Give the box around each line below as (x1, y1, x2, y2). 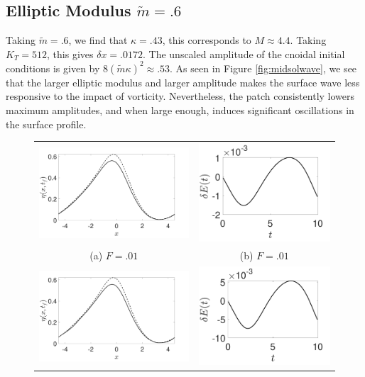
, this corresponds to (162, 33, 251, 47)
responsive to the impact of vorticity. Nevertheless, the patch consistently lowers (6, 89, 355, 103)
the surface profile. (6, 116, 87, 131)
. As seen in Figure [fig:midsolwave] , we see (170, 60, 357, 75)
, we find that (68, 33, 128, 47)
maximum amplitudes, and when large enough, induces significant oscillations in (6, 103, 354, 118)
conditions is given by (6, 60, 100, 75)
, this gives (47, 46, 94, 61)
